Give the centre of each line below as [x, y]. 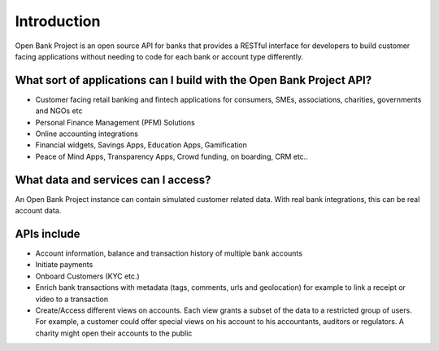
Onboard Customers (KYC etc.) [87, 276]
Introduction [58, 21]
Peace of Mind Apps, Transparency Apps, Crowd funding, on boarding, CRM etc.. [172, 156]
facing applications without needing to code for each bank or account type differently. [159, 56]
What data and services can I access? [113, 180]
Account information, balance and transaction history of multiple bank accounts [169, 253]
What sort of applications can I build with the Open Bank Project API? [193, 80]
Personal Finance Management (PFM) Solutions [115, 122]
